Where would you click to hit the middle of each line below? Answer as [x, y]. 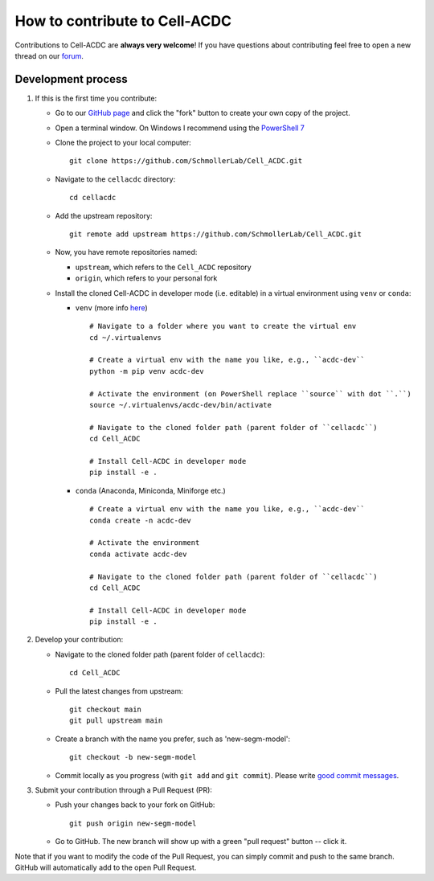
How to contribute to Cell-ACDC [123, 21]
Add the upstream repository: [104, 215]
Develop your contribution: [79, 640]
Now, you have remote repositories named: [126, 252]
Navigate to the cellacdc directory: [115, 179]
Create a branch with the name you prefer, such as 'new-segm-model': [173, 739]
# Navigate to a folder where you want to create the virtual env [223, 326]
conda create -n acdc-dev [141, 520]
